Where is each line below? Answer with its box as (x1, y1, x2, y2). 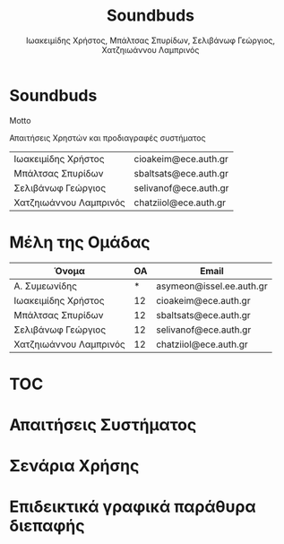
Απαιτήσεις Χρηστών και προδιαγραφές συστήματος (9, 132, 206, 143)
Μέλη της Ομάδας (9, 232, 151, 252)
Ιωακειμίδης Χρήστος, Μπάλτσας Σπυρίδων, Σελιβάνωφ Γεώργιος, (25, 35, 276, 46)
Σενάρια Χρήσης (9, 456, 140, 476)
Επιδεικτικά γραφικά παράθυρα (9, 497, 257, 517)
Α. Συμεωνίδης (13, 280, 78, 292)
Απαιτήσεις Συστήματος (9, 415, 197, 435)
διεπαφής (9, 516, 85, 536)
